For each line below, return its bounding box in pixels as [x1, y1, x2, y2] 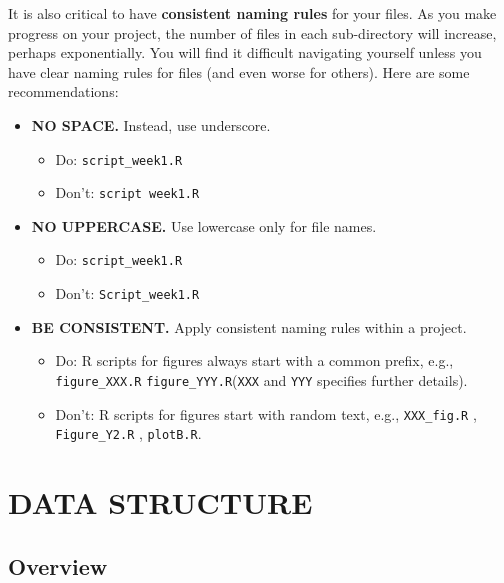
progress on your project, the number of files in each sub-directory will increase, [8, 22, 497, 43]
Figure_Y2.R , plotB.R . [55, 423, 202, 444]
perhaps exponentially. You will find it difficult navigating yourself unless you [8, 42, 482, 63]
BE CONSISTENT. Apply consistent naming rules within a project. [31, 316, 467, 337]
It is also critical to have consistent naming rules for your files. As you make [8, 3, 497, 23]
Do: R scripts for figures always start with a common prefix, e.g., [55, 350, 454, 371]
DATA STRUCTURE [8, 482, 313, 523]
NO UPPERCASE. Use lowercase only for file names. [31, 215, 377, 236]
